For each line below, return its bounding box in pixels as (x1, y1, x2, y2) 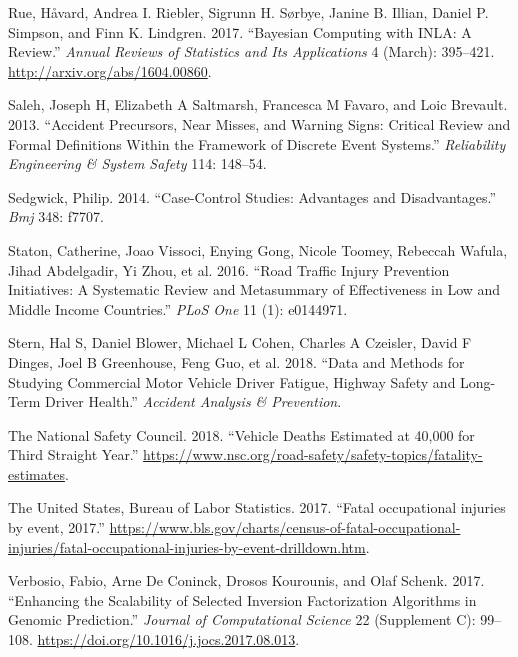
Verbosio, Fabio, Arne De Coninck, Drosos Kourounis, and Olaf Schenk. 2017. (8, 570, 485, 591)
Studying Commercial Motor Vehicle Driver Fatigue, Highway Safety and (8, 371, 456, 392)
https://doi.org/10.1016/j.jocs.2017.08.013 (37, 629, 296, 650)
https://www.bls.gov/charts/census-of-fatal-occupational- (109, 517, 461, 538)
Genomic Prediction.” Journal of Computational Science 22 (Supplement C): (8, 609, 476, 630)
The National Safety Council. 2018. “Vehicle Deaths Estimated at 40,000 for (8, 424, 475, 445)
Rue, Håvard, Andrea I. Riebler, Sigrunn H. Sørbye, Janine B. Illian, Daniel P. (8, 2, 489, 22)
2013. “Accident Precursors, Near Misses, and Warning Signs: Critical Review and (8, 113, 511, 134)
